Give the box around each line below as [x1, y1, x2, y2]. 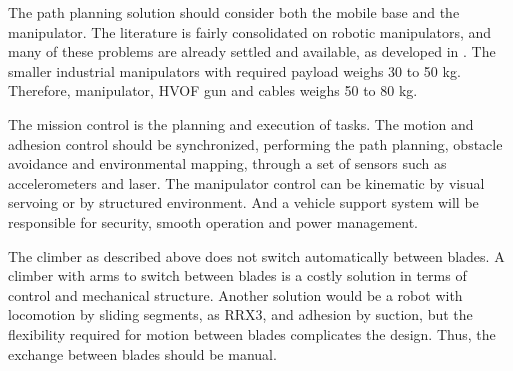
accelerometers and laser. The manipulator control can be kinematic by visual [8, 172, 485, 193]
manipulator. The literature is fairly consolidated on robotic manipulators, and [8, 21, 492, 42]
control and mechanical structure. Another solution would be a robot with [8, 284, 463, 305]
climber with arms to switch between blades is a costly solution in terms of [8, 265, 467, 286]
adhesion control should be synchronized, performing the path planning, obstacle [8, 133, 503, 154]
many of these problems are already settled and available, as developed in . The [8, 41, 496, 62]
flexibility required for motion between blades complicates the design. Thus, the [8, 323, 496, 344]
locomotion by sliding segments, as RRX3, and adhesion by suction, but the [8, 304, 473, 325]
